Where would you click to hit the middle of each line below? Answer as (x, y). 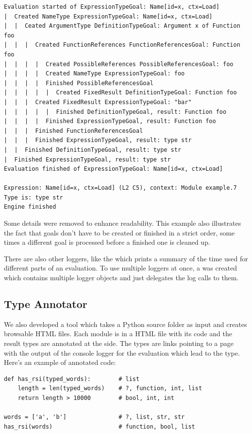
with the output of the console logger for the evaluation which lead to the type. (122, 353)
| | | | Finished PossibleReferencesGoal (79, 83)
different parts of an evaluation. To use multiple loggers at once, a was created (120, 268)
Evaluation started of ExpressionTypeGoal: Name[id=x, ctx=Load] (112, 7)
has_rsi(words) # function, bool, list (100, 426)
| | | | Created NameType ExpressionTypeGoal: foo (94, 74)
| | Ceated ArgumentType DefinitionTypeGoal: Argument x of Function (122, 26)
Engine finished (30, 207)
